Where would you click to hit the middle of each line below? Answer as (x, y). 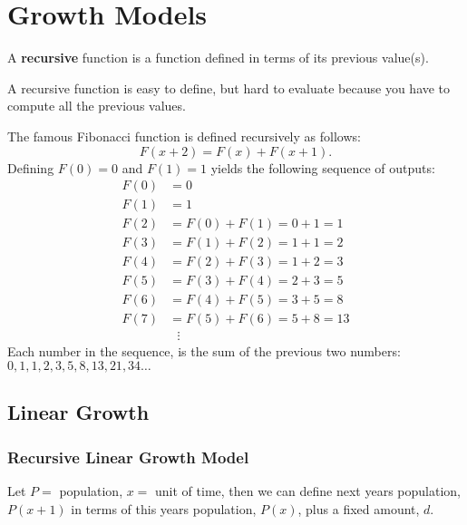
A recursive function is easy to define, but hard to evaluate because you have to (229, 87)
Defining (31, 167)
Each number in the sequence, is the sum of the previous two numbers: (204, 351)
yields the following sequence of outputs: (323, 167)
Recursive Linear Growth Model (128, 457)
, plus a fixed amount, (359, 508)
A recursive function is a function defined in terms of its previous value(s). (218, 58)
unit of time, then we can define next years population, (308, 490)
